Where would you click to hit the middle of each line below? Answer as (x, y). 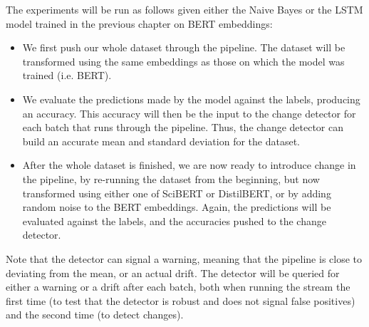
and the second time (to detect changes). (95, 315)
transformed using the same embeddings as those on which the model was (183, 61)
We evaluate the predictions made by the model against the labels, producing (191, 99)
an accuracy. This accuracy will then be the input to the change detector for (189, 113)
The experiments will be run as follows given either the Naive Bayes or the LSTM (184, 9)
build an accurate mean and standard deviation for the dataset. (161, 141)
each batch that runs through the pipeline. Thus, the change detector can (183, 127)
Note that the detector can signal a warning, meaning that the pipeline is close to (184, 258)
